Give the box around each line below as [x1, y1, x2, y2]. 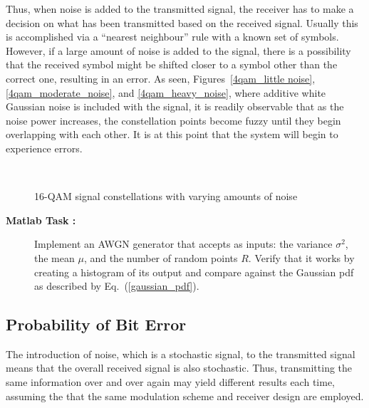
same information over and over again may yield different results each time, [6, 375, 335, 389]
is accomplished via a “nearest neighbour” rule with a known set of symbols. [6, 29, 339, 44]
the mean [34, 250, 75, 265]
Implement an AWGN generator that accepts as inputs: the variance [34, 236, 333, 251]
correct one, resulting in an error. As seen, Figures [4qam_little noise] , [6, 70, 316, 85]
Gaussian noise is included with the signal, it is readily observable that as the [6, 99, 344, 114]
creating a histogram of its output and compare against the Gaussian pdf [34, 264, 354, 279]
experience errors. [6, 140, 83, 155]
